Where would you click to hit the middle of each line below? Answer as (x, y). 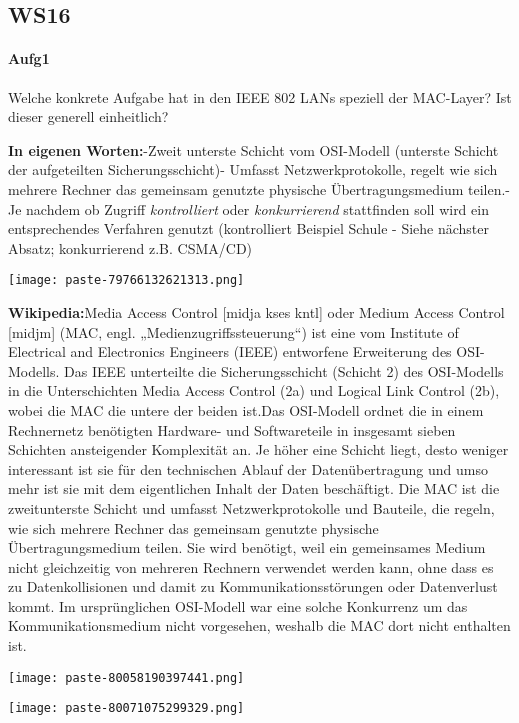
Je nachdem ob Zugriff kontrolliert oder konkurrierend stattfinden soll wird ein (248, 208)
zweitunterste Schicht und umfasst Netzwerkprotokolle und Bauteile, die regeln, (251, 507)
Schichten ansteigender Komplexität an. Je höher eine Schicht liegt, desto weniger (258, 449)
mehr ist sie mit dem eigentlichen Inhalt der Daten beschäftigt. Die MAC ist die (254, 488)
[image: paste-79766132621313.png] (126, 280)
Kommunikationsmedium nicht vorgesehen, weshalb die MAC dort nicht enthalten (259, 625)
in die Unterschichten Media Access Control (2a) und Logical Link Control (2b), (254, 390)
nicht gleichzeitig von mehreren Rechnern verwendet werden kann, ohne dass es (251, 566)
